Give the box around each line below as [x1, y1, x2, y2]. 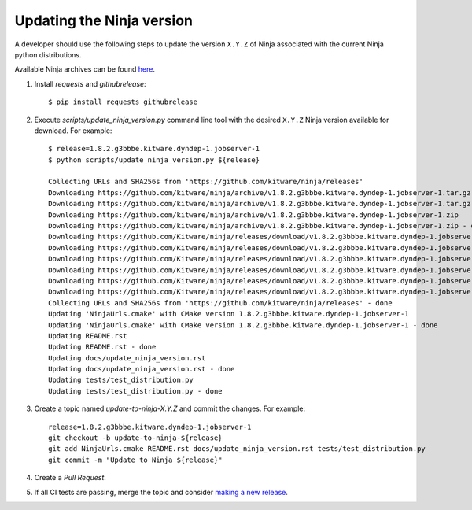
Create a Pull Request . [34, 473, 106, 482]
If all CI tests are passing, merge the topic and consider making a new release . [34, 487, 289, 497]
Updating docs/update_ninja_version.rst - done [48, 364, 235, 374]
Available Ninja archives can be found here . [14, 65, 155, 74]
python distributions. [14, 50, 82, 59]
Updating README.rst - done [48, 342, 157, 352]
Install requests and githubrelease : [34, 79, 146, 88]
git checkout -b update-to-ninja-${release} [48, 434, 223, 442]
